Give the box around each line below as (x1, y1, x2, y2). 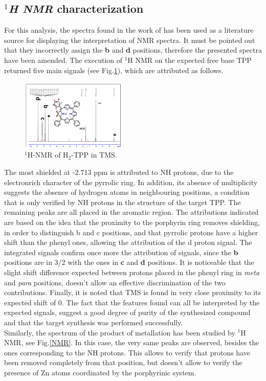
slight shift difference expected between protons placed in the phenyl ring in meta (4, 267, 260, 277)
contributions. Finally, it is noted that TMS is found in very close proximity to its (4, 287, 261, 298)
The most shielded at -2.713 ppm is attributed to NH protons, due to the (4, 167, 234, 177)
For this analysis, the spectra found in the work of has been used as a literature (4, 25, 254, 35)
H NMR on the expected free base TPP (127, 54, 252, 65)
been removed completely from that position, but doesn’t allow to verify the (4, 357, 242, 368)
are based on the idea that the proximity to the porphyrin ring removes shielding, (4, 217, 260, 228)
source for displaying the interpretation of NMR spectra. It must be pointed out (4, 34, 255, 45)
